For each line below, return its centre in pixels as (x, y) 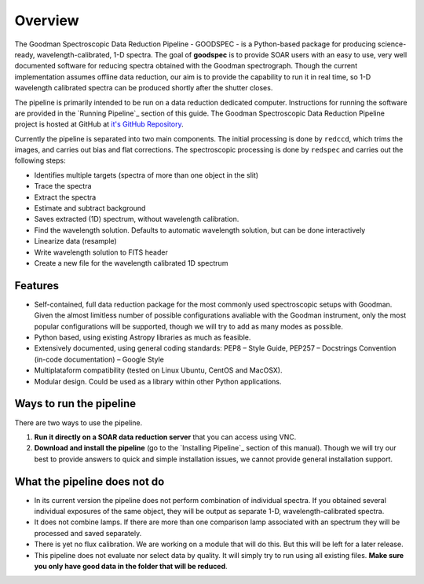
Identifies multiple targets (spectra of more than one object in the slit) (146, 175)
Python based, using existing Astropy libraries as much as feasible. (143, 337)
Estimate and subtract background (90, 208)
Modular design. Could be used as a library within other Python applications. (158, 381)
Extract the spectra (65, 197)
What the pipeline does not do (90, 481)
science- (392, 44)
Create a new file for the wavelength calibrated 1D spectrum (131, 263)
